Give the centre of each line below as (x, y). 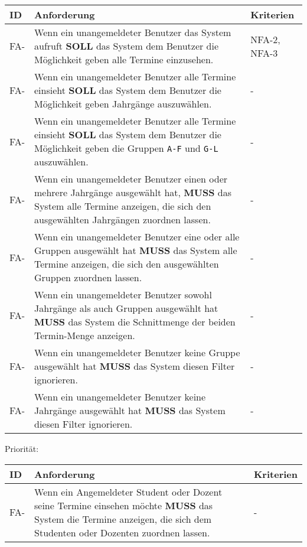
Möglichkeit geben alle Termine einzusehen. (124, 59)
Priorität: (22, 448)
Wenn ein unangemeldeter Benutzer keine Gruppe (137, 352)
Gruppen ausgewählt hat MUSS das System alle (136, 250)
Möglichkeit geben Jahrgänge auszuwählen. (123, 104)
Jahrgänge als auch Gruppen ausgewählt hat (126, 308)
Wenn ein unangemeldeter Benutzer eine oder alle (137, 237)
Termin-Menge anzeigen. (85, 335)
